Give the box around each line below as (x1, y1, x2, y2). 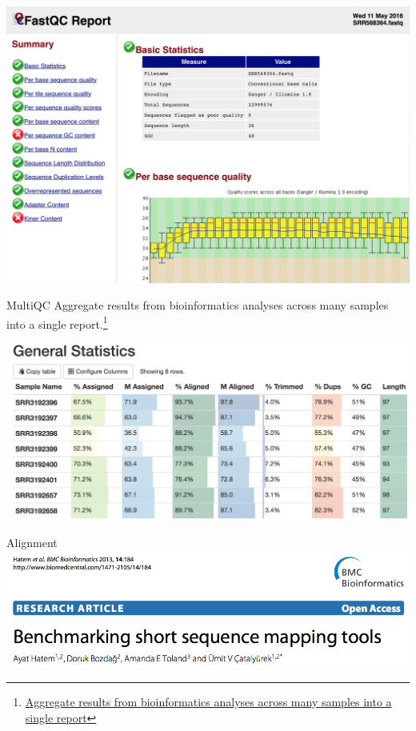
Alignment (6, 533, 58, 550)
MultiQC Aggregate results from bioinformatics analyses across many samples (6, 297, 389, 314)
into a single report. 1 (6, 313, 108, 332)
